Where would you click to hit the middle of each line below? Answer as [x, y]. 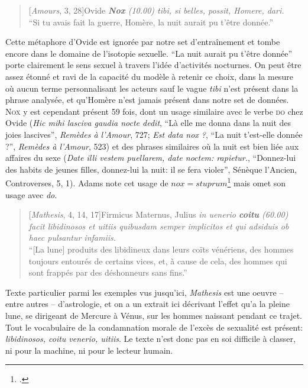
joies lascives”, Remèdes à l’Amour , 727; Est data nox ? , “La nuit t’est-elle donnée [154, 134]
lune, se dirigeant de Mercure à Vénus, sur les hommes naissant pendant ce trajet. [154, 315]
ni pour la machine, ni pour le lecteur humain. [89, 350]
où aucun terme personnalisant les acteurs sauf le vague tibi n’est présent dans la [152, 88]
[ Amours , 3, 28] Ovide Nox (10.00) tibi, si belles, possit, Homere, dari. [156, 10]
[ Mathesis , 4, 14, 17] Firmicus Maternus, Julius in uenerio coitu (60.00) [158, 214]
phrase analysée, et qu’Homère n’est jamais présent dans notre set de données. [147, 100]
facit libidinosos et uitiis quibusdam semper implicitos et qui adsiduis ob [159, 226]
